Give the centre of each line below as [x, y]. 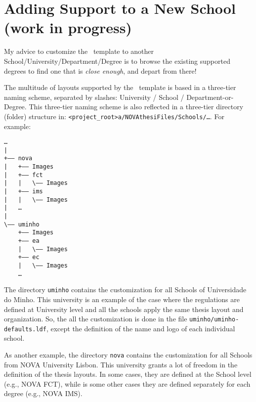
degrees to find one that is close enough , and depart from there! [100, 70]
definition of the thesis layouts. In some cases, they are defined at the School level [128, 374]
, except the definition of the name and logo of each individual [141, 328]
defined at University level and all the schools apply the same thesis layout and [124, 309]
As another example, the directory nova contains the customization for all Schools [128, 355]
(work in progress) [68, 27]
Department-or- [210, 97]
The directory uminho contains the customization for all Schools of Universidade [125, 290]
